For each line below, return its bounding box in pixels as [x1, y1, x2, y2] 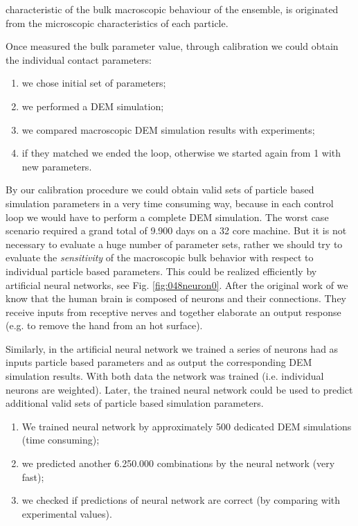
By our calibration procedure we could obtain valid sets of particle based [6, 182, 314, 197]
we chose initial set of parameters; [21, 76, 166, 90]
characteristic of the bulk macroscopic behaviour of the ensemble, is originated [6, 2, 339, 16]
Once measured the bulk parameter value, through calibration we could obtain [6, 39, 339, 53]
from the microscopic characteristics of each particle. [6, 15, 229, 30]
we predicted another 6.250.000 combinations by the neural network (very [21, 456, 335, 471]
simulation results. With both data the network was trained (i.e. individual [6, 369, 324, 383]
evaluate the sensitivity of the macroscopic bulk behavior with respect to [6, 250, 314, 265]
